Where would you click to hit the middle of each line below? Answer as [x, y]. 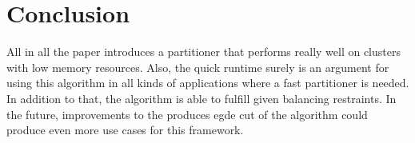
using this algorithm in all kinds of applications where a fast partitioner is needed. [208, 83]
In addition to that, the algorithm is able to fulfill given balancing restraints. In [202, 98]
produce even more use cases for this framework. [125, 130]
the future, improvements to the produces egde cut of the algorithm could [187, 114]
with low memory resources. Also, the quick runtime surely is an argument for [198, 67]
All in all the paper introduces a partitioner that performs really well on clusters [204, 52]
